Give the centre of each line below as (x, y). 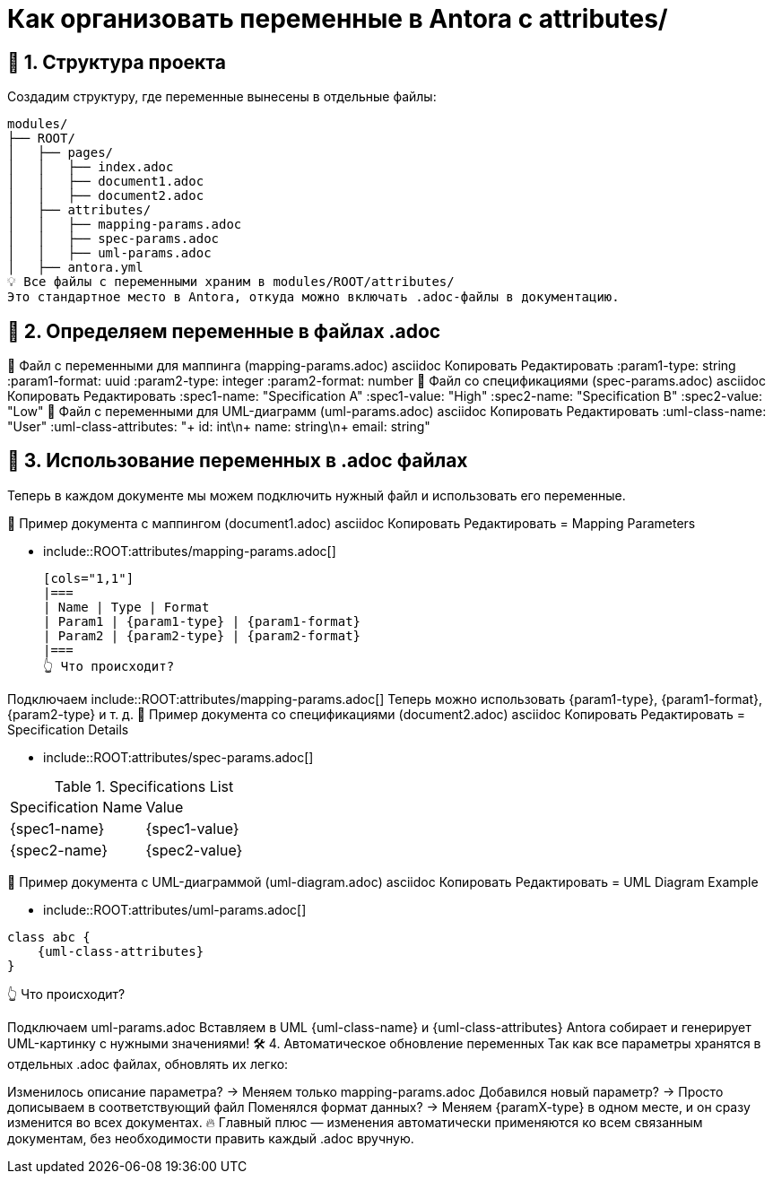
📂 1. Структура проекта (117, 62)
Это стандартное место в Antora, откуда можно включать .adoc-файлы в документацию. (313, 297)
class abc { (49, 937)
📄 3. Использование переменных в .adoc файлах (238, 461)
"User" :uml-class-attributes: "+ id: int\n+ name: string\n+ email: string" (219, 427)
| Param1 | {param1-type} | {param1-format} (202, 621)
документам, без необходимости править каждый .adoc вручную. (211, 1138)
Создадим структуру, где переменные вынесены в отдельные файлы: (222, 97)
